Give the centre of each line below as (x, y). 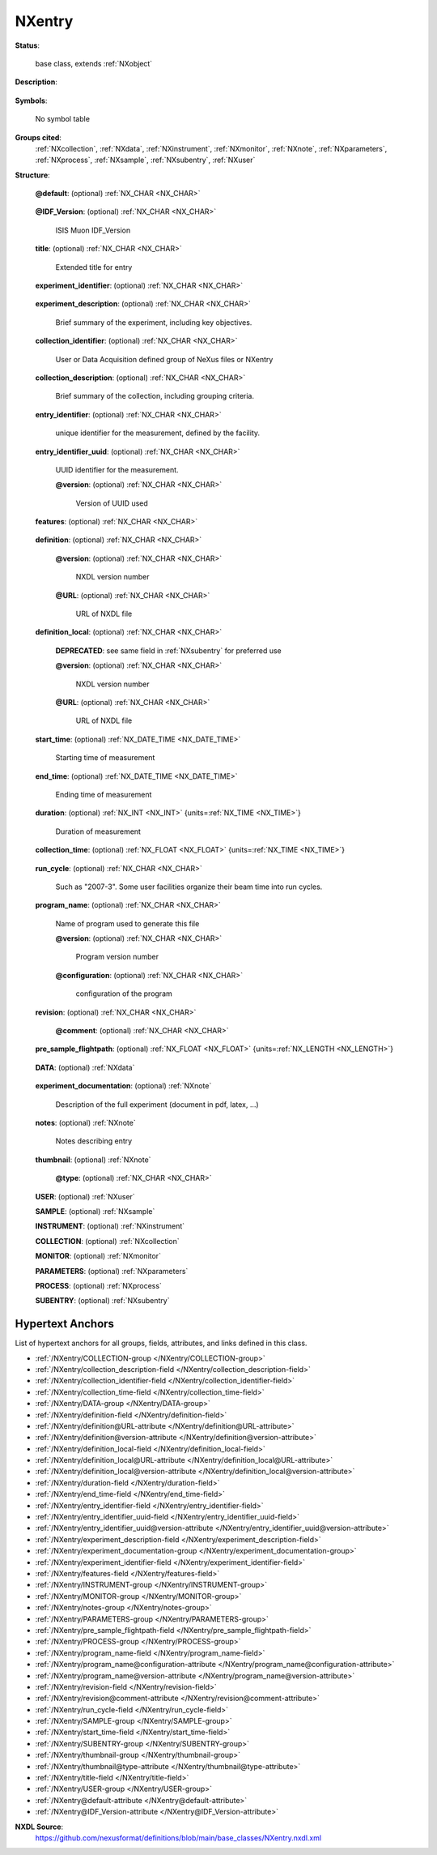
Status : (28, 45)
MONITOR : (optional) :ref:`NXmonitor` (98, 1256)
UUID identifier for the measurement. (117, 469)
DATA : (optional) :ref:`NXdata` (85, 1067)
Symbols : (31, 100)
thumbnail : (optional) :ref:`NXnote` (93, 1160)
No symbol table (63, 119)
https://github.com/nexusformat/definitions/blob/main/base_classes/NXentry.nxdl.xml (178, 1838)
